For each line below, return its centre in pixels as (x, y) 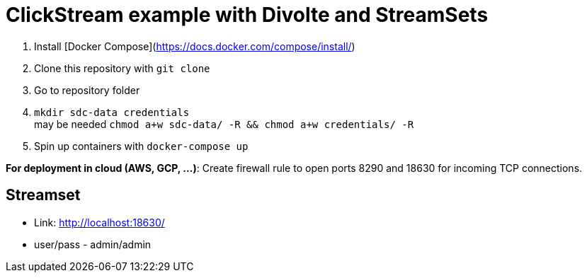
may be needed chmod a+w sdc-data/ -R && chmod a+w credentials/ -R (224, 124)
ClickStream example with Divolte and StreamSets (247, 15)
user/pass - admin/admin (93, 244)
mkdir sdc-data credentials (112, 112)
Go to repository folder (87, 90)
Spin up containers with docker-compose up (141, 146)
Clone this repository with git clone (122, 68)
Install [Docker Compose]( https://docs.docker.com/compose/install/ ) (195, 46)
